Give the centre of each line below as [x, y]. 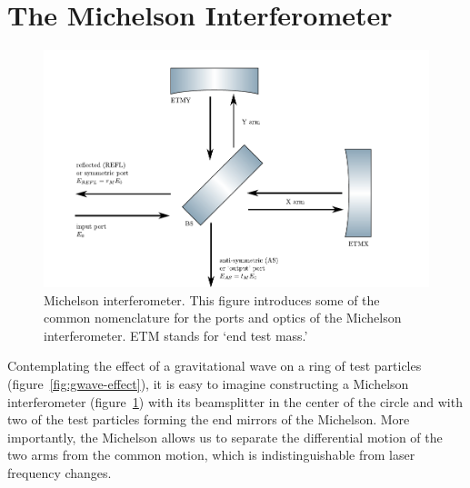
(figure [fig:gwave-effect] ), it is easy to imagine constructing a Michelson [208, 384]
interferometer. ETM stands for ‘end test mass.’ [176, 335]
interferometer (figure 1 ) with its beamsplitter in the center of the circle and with [235, 401]
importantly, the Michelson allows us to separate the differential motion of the [225, 437]
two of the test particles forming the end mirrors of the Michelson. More [209, 419]
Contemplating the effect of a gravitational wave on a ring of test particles [215, 366]
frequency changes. [60, 472]
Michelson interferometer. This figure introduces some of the [212, 299]
